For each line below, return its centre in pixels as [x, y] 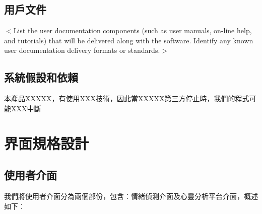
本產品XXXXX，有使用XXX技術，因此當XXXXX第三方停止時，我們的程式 [127, 98]
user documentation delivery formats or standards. [82, 50]
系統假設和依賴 [41, 77]
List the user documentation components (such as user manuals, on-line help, [133, 30]
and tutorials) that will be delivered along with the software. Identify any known [129, 40]
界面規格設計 [47, 143]
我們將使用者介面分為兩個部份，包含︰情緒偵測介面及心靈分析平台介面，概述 [131, 196]
